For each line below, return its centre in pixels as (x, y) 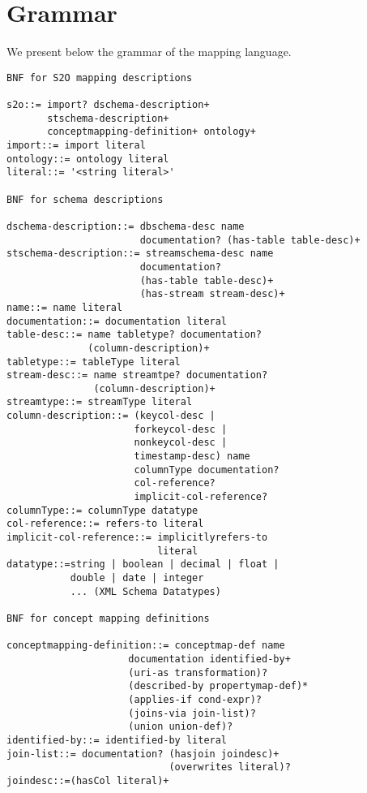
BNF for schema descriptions (85, 199)
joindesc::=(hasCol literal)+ (88, 780)
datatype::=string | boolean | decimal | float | (143, 565)
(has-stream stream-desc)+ (212, 294)
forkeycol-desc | (181, 429)
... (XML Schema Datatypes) (145, 591)
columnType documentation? (207, 470)
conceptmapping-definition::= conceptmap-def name (146, 646)
